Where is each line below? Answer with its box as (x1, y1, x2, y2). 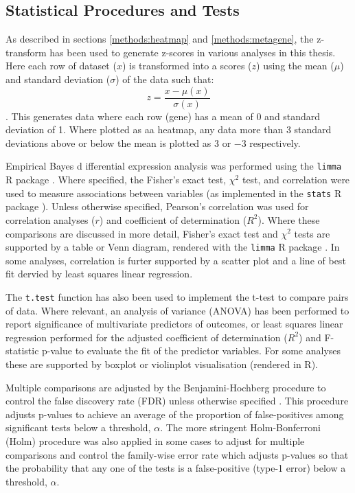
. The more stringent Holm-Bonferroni (160, 420, 321, 435)
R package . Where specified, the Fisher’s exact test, (5, 172, 227, 187)
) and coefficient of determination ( (99, 212, 247, 227)
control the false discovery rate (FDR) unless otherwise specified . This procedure (5, 393, 349, 408)
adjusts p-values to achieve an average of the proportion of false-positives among (5, 406, 344, 421)
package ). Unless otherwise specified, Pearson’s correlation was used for (5, 199, 309, 214)
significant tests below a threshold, (5, 420, 151, 435)
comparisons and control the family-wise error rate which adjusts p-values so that (5, 447, 349, 461)
